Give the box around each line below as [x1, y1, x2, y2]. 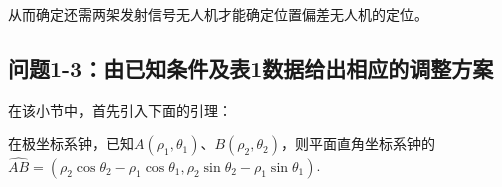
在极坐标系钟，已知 [8, 133, 134, 154]
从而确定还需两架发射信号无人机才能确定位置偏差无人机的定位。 [8, 4, 428, 24]
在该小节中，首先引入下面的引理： [8, 99, 232, 120]
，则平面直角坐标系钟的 [280, 133, 435, 154]
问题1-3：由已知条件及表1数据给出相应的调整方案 [8, 52, 494, 83]
